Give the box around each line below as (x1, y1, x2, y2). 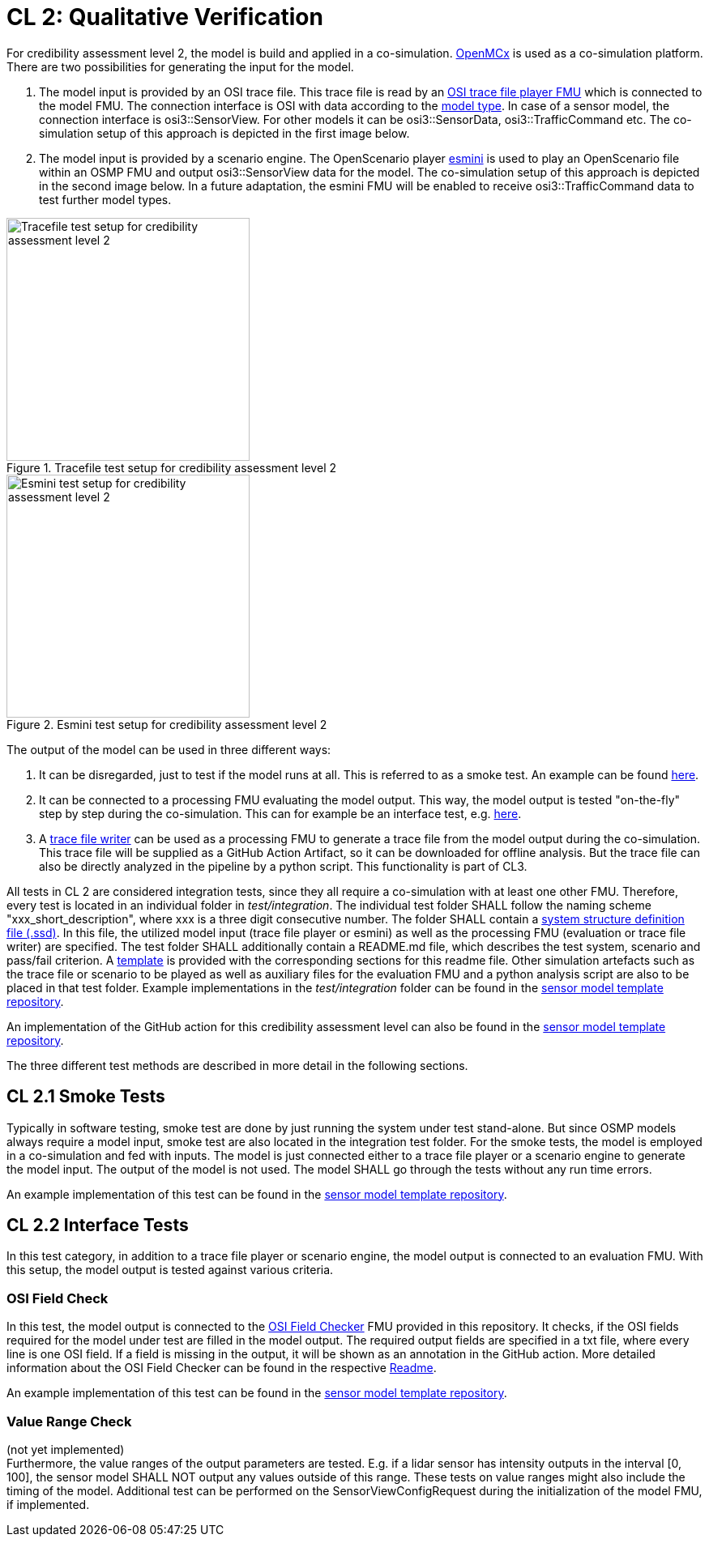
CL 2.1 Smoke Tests (6, 1086, 165, 1107)
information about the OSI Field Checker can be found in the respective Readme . (6, 1361, 437, 1375)
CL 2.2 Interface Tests (6, 1215, 189, 1236)
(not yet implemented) (6, 1442, 125, 1456)
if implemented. (6, 1497, 90, 1511)
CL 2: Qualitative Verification (6, 3, 323, 31)
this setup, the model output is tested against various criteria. (6, 1263, 334, 1277)
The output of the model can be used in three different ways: (6, 742, 331, 757)
